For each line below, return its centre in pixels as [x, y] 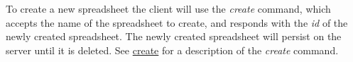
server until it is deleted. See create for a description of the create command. [172, 50]
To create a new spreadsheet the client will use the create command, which [168, 8]
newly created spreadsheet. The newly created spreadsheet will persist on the [174, 36]
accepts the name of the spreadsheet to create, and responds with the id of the [177, 22]
